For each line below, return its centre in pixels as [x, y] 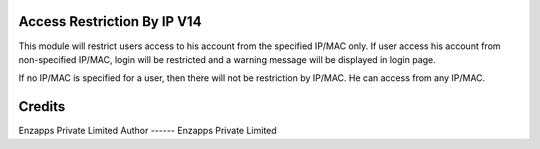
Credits [42, 106]
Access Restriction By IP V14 [110, 21]
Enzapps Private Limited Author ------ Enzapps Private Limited [147, 131]
